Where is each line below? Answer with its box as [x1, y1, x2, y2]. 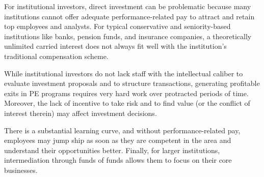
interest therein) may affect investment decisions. [4, 107, 157, 118]
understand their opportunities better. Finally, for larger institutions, [4, 144, 220, 155]
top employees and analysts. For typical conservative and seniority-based [4, 21, 231, 32]
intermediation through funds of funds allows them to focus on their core [4, 155, 232, 165]
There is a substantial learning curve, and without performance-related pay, [4, 125, 241, 135]
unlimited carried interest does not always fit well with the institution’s [4, 41, 227, 51]
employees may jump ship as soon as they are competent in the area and [4, 135, 231, 145]
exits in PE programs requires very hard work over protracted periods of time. [4, 87, 249, 98]
